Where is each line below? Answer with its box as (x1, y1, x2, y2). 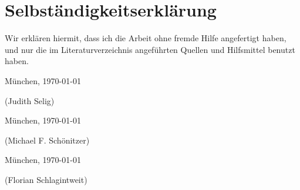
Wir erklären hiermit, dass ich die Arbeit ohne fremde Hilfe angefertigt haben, (5, 32, 286, 44)
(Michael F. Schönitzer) (5, 134, 90, 146)
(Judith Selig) (5, 94, 55, 106)
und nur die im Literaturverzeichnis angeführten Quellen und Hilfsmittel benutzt (5, 43, 295, 55)
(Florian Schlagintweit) (5, 173, 87, 185)
